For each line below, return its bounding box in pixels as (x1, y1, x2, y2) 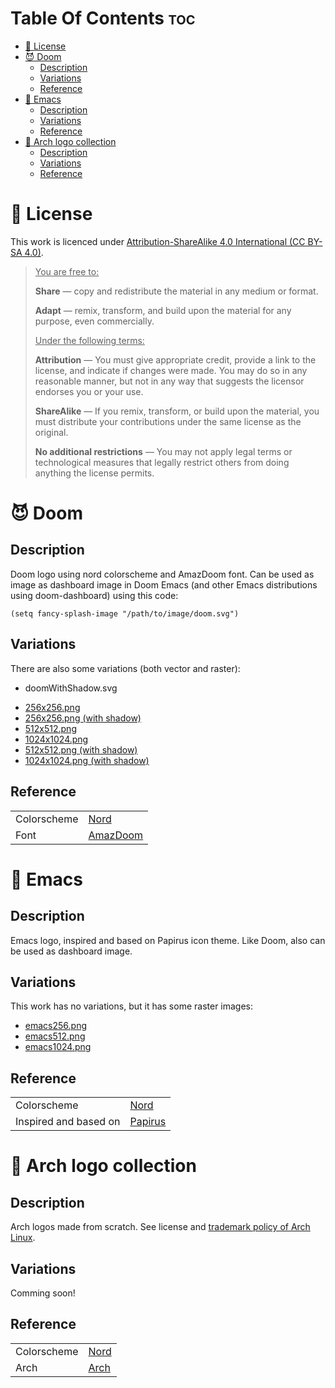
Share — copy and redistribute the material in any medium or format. (34, 285, 319, 297)
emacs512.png (24, 1030, 86, 1042)
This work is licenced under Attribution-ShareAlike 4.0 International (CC (10, 235, 306, 247)
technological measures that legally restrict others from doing (34, 456, 290, 468)
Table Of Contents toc (10, 7, 196, 30)
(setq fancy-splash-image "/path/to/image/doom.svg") (10, 608, 240, 619)
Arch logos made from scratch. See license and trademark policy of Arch (10, 1221, 311, 1233)
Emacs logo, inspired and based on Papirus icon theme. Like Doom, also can (10, 934, 326, 946)
